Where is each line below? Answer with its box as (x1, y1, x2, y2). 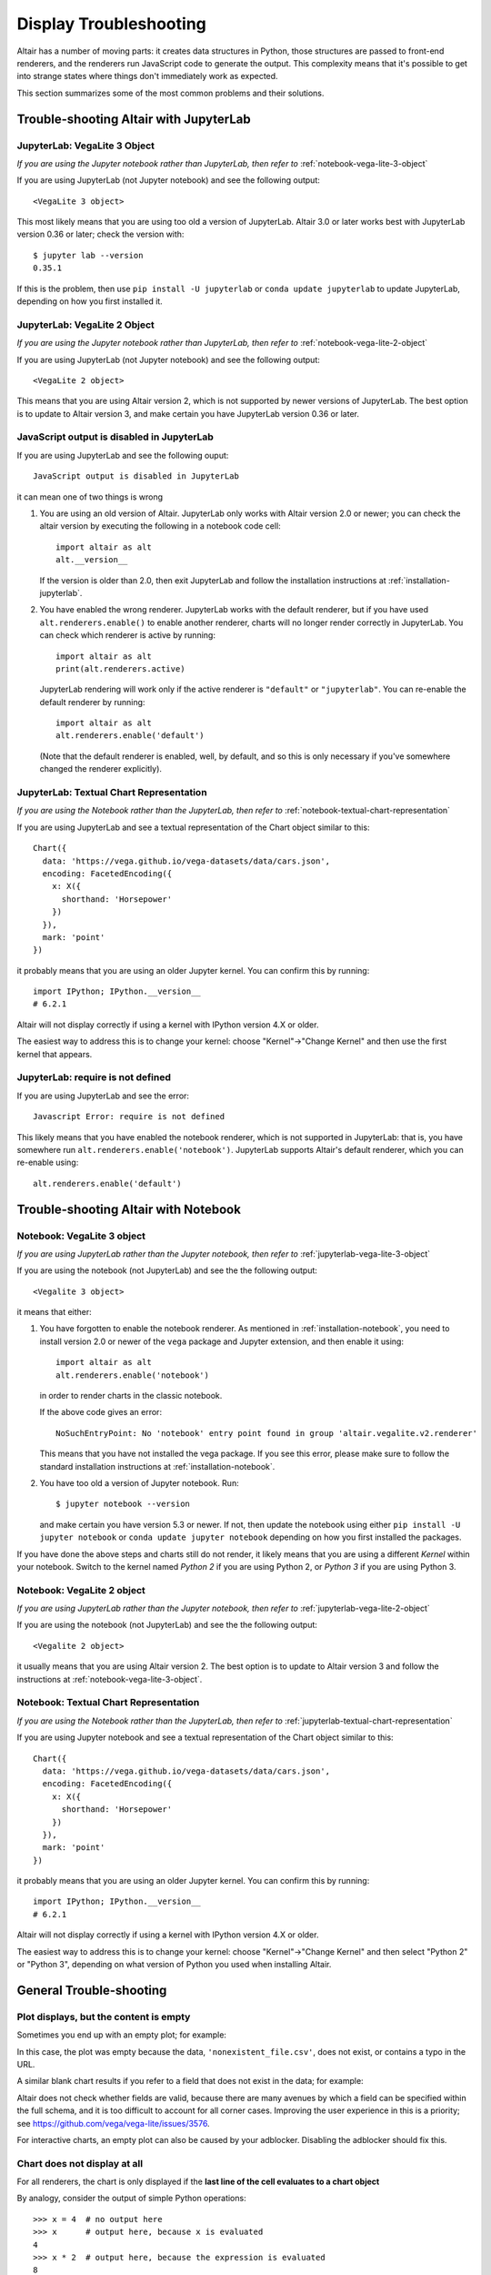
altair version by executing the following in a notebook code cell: (39, 521, 281, 531)
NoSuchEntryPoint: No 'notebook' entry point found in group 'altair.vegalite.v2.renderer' (55, 1428, 477, 1438)
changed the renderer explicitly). (39, 763, 163, 774)
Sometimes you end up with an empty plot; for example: (16, 2029, 227, 2040)
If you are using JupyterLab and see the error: (16, 1090, 190, 1101)
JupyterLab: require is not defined (16, 1071, 172, 1084)
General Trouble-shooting (16, 1982, 167, 1997)
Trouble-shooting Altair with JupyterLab (16, 111, 251, 126)
